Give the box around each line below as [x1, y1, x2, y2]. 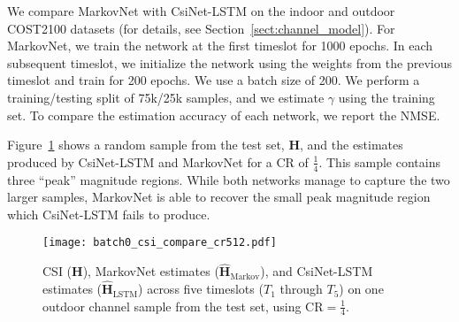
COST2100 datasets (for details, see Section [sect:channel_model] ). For [7, 19, 395, 37]
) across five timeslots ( [138, 280, 264, 298]
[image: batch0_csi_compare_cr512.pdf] [42, 236, 277, 249]
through [279, 280, 323, 298]
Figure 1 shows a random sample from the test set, [7, 135, 285, 154]
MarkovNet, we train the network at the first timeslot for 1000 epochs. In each [7, 36, 433, 55]
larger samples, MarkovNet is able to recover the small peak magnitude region [7, 188, 431, 206]
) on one [339, 280, 384, 298]
